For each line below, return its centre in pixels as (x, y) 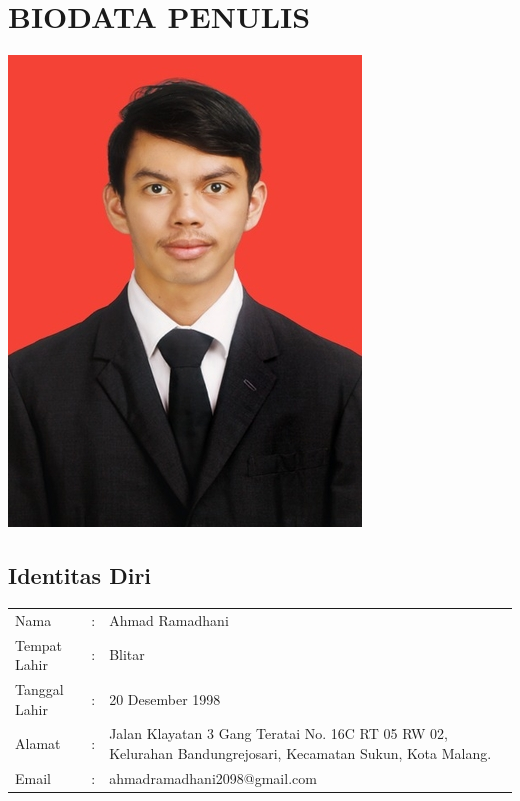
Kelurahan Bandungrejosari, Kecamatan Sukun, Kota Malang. (300, 752)
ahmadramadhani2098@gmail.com (213, 777)
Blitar (127, 654)
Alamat (38, 743)
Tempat (39, 644)
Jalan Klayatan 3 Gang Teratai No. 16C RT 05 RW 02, (278, 733)
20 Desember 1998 (165, 698)
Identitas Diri (80, 575)
